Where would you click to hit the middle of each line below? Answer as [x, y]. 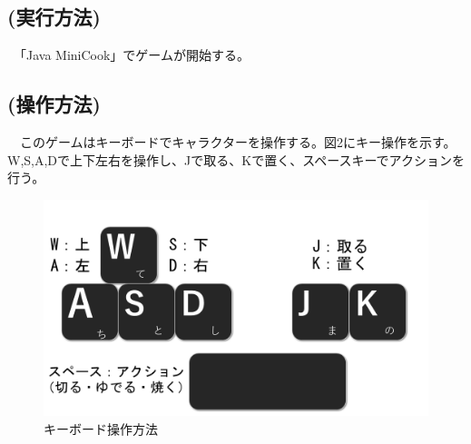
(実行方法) [54, 17]
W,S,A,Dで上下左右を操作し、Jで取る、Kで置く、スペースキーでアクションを [236, 159]
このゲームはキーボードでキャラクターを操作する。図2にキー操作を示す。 [238, 142]
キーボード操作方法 [101, 428]
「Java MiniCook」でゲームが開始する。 [134, 55]
